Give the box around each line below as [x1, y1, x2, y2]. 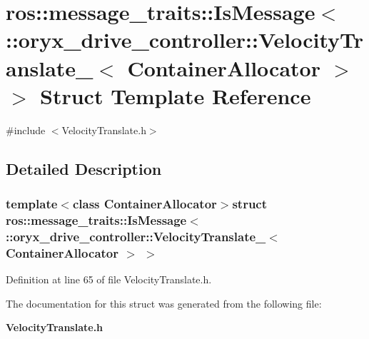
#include [6, 122, 46, 137]
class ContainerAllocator [72, 194, 217, 212]
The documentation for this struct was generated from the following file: [6, 295, 322, 310]
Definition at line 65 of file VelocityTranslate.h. [6, 272, 212, 287]
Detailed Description [6, 157, 162, 179]
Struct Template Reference [40, 81, 311, 110]
